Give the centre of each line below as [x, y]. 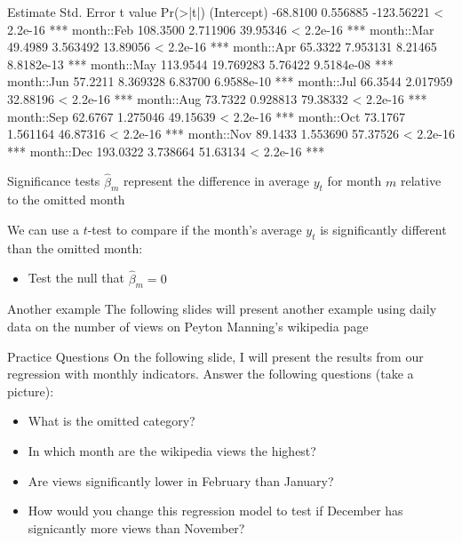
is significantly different [383, 229]
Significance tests [54, 181]
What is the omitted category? [112, 421]
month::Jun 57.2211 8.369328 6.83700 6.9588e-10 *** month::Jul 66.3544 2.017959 [230, 81]
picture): [31, 391]
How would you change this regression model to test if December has [215, 511]
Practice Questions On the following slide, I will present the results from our [215, 356]
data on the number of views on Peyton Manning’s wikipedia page [188, 326]
